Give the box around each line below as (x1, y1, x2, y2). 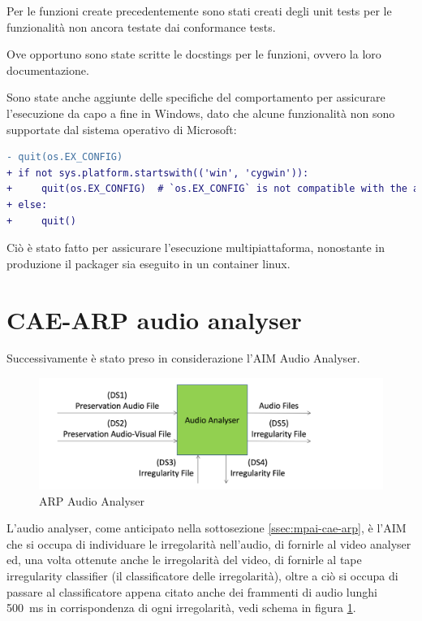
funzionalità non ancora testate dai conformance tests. (6, 18, 276, 35)
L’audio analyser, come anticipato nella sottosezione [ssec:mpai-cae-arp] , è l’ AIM (6, 519, 407, 536)
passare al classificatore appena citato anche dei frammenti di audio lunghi (6, 583, 377, 600)
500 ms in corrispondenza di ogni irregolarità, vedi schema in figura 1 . (6, 599, 356, 616)
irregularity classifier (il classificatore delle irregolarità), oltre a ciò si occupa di (6, 567, 398, 584)
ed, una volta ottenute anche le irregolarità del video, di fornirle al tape (6, 551, 362, 568)
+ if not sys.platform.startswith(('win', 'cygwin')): (6, 167, 309, 179)
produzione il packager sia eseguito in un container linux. (6, 254, 291, 271)
